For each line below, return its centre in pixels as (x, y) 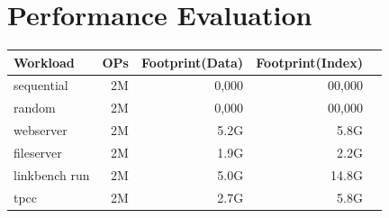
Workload (44, 62)
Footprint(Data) (192, 62)
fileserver (38, 152)
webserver (41, 130)
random (35, 108)
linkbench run (52, 174)
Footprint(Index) (309, 62)
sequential (41, 85)
